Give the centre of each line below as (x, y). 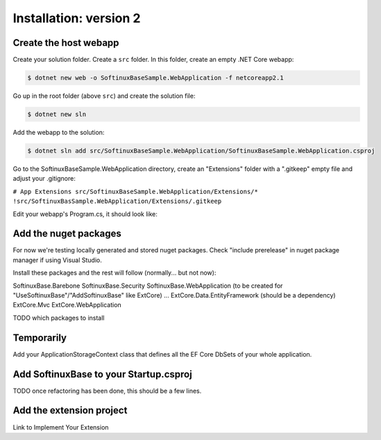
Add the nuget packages (67, 234)
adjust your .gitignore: (44, 179)
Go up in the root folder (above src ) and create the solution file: (104, 96)
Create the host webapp (66, 43)
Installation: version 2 (77, 18)
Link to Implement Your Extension (61, 427)
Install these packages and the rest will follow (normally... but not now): (115, 273)
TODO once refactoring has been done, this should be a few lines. (107, 391)
